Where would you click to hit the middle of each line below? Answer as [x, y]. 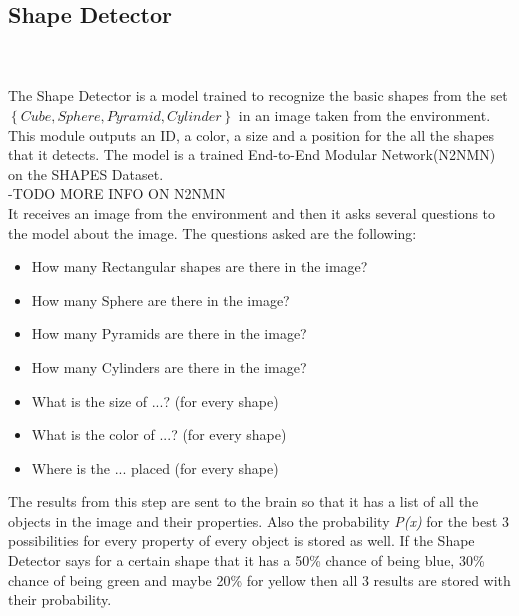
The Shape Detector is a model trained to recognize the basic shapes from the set [258, 95]
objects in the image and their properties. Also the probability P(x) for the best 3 [258, 520]
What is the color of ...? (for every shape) [159, 434]
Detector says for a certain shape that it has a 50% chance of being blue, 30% [246, 560]
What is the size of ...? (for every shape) [155, 400]
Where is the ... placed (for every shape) [155, 467]
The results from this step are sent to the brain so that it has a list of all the [243, 501]
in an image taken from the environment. [364, 114]
